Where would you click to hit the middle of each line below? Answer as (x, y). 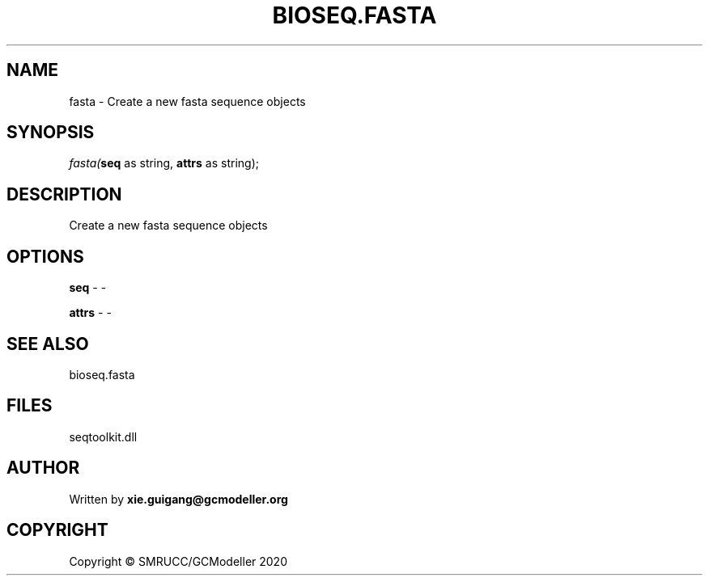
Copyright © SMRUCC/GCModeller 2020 (178, 561)
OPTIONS (45, 256)
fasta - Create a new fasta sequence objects (187, 101)
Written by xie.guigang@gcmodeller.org (178, 499)
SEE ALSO (48, 344)
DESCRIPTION (64, 194)
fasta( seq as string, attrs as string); (164, 163)
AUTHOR (43, 468)
